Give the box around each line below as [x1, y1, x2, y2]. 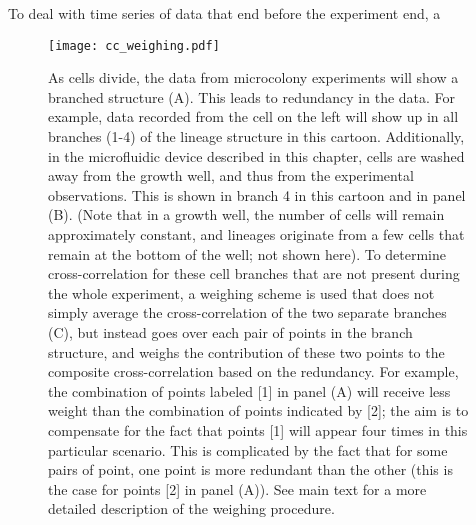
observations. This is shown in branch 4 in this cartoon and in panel [48, 184, 466, 205]
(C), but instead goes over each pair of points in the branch [48, 321, 413, 342]
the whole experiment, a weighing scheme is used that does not [48, 282, 435, 303]
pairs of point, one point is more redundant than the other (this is [48, 459, 453, 480]
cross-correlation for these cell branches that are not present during [48, 263, 460, 284]
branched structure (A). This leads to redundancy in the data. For [48, 86, 456, 107]
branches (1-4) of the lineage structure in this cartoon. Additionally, [48, 126, 465, 147]
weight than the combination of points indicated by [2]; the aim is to [48, 400, 469, 421]
